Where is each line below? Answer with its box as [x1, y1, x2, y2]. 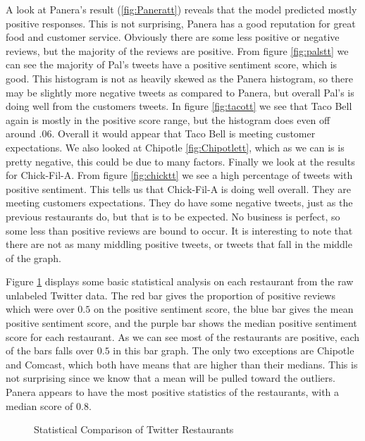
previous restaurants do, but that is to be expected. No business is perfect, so [6, 209, 340, 223]
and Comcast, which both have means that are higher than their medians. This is [6, 356, 358, 371]
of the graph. [6, 250, 62, 265]
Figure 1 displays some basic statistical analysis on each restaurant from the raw [6, 274, 354, 289]
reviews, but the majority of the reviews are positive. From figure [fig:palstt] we [6, 43, 349, 58]
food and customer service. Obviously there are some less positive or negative [6, 30, 340, 44]
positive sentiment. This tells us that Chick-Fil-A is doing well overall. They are [6, 181, 351, 196]
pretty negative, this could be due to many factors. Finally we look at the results [6, 154, 355, 168]
